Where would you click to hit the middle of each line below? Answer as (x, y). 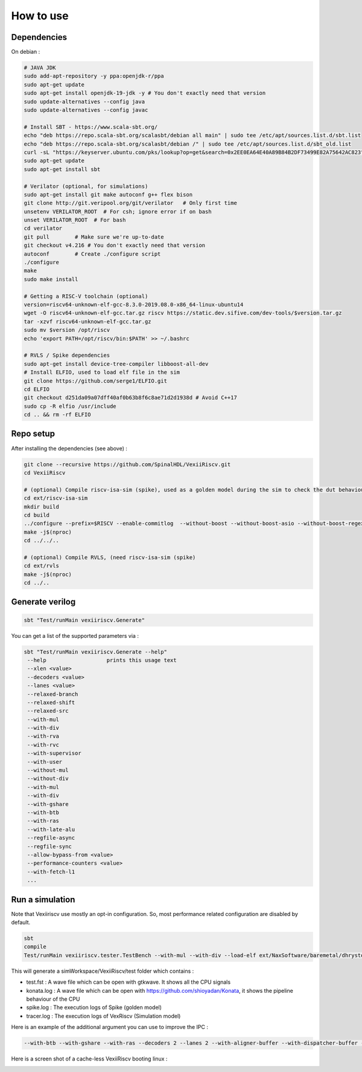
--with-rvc (43, 745)
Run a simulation (43, 899)
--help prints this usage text (102, 660)
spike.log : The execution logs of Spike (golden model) (94, 1007)
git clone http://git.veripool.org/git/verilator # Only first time (131, 203)
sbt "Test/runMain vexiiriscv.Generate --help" (95, 652)
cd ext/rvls (42, 566)
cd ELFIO (37, 389)
